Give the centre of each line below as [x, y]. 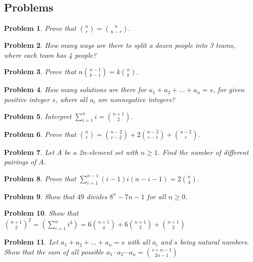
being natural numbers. [214, 242]
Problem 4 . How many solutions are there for [75, 89]
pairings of [20, 162]
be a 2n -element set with [101, 152]
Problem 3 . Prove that [40, 71]
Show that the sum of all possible [54, 251]
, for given [229, 89]
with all [138, 242]
